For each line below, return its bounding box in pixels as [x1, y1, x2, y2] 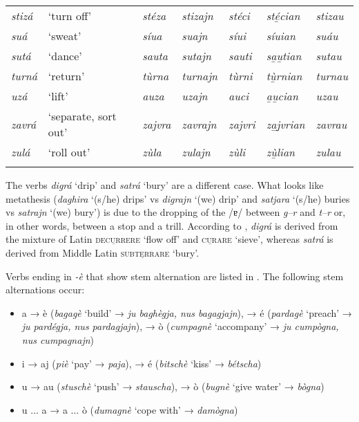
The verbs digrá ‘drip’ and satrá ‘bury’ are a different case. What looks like [6, 178, 324, 192]
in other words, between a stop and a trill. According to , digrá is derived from [6, 218, 338, 232]
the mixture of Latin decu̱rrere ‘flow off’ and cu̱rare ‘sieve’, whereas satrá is [6, 232, 333, 246]
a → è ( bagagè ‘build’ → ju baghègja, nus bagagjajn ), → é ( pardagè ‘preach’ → [21, 305, 352, 320]
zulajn [182, 144, 211, 160]
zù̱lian [266, 144, 295, 160]
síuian [266, 28, 295, 44]
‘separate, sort [48, 108, 117, 124]
